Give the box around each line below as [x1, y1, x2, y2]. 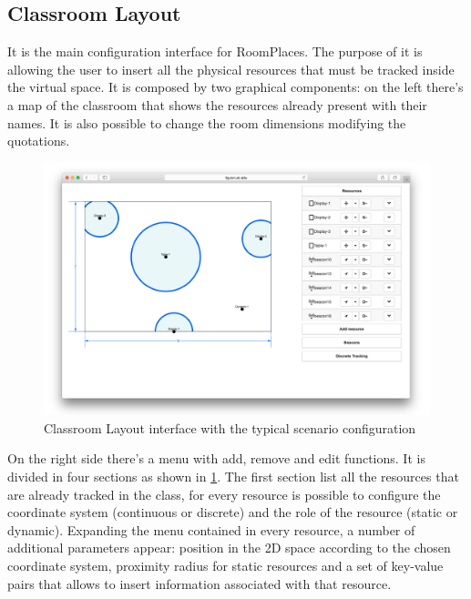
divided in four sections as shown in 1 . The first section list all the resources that [7, 466, 459, 485]
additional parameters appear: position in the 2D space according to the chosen [7, 538, 451, 557]
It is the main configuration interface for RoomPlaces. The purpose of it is [7, 42, 423, 61]
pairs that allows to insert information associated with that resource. [7, 574, 392, 593]
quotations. [7, 131, 70, 150]
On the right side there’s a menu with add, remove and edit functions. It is [7, 449, 425, 468]
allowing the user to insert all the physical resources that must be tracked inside [7, 59, 455, 78]
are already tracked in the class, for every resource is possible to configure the [7, 484, 441, 503]
